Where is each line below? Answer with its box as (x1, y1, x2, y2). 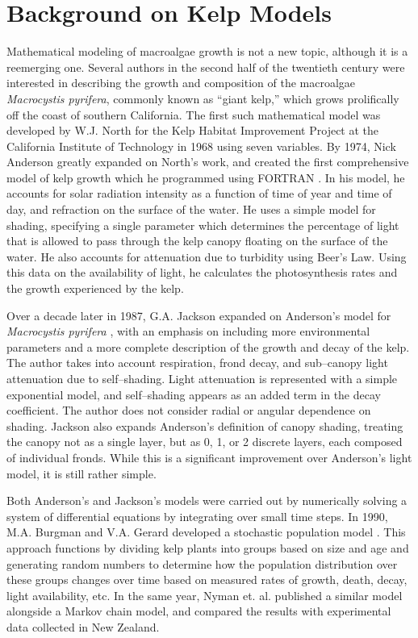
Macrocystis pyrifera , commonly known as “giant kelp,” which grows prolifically (6, 90, 399, 106)
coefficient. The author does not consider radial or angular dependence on (6, 402, 371, 419)
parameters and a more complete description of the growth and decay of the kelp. (6, 338, 410, 355)
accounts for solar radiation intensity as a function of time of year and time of (6, 185, 392, 202)
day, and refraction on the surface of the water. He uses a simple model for (6, 201, 376, 218)
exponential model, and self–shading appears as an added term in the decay (6, 386, 381, 402)
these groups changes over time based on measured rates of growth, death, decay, (6, 571, 408, 588)
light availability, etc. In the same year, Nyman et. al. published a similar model (6, 586, 403, 603)
